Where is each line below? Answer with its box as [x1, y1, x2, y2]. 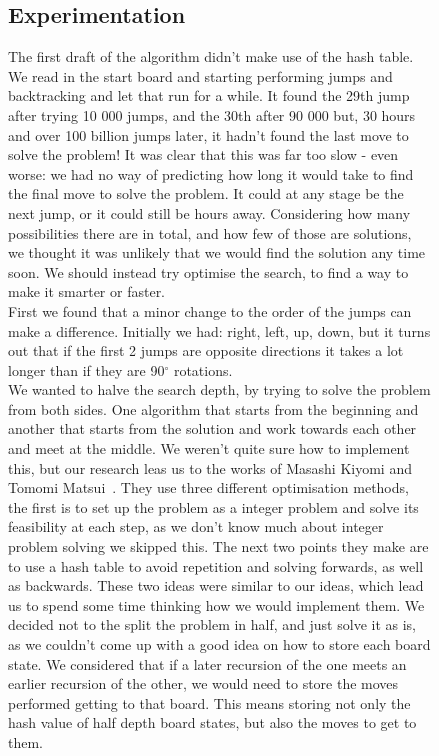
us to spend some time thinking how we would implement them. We [8, 594, 425, 615]
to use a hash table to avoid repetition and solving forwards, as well [8, 555, 424, 576]
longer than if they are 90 [8, 359, 165, 380]
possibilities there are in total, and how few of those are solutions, [8, 222, 412, 243]
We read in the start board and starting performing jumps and [8, 65, 393, 86]
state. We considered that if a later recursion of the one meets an [8, 653, 407, 674]
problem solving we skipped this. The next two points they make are [8, 536, 429, 557]
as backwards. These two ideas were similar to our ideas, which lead [8, 575, 424, 596]
